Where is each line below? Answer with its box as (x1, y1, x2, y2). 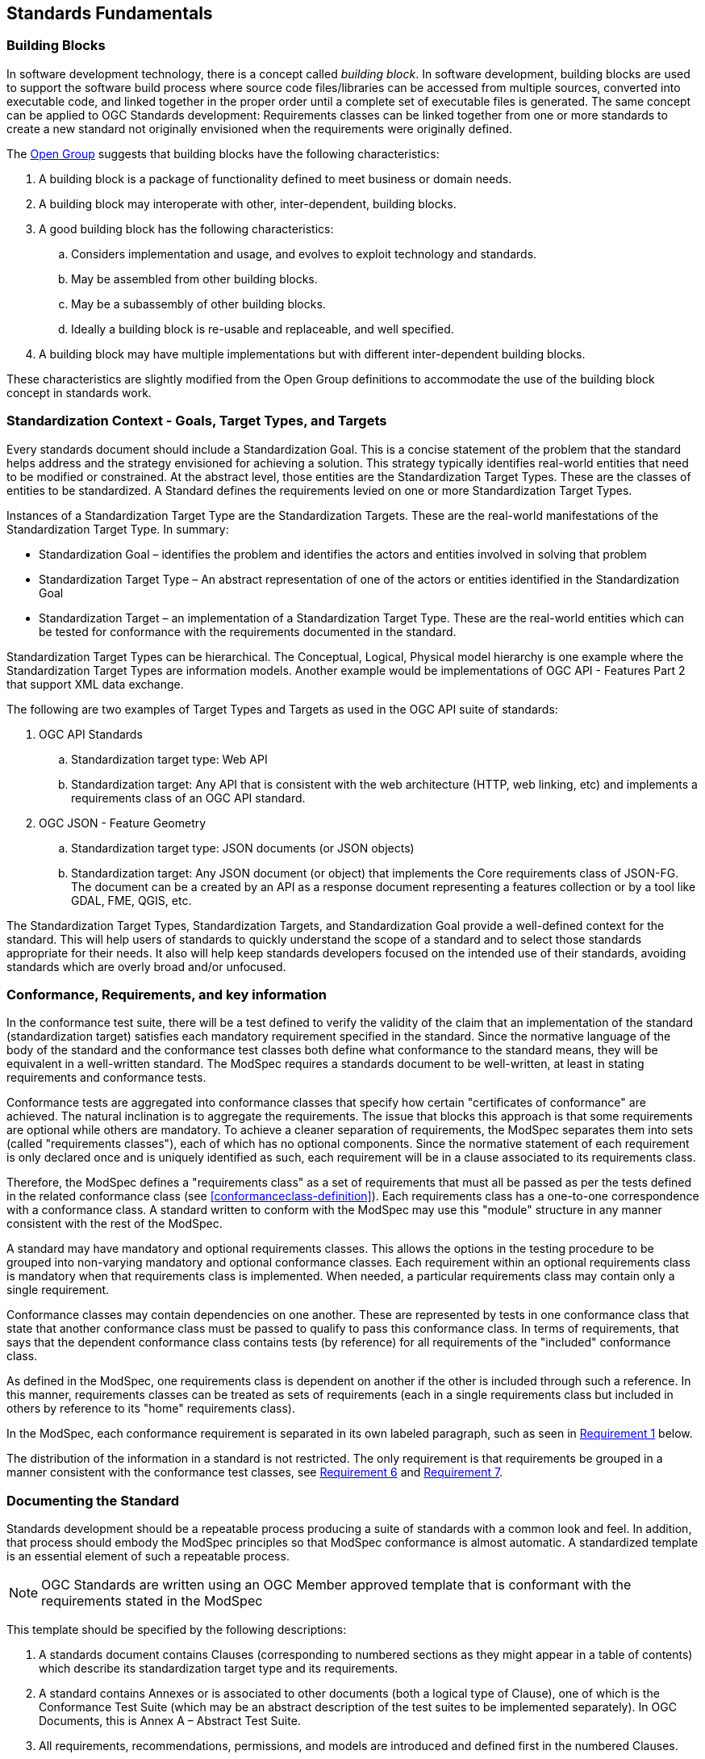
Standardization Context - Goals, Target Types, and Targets (6, 413, 387, 429)
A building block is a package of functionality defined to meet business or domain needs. (39, 171, 512, 186)
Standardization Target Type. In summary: (6, 521, 229, 536)
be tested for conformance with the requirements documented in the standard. (39, 624, 457, 639)
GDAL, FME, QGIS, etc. (71, 893, 192, 907)
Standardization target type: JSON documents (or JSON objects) (71, 840, 415, 855)
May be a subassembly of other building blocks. (71, 296, 326, 311)
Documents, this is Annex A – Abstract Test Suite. (39, 1714, 301, 1728)
